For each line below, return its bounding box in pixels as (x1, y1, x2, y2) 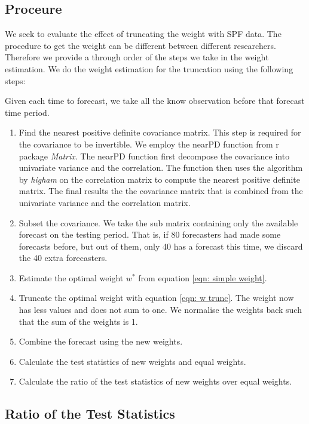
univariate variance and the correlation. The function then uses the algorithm (19, 161, 303, 174)
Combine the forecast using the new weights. (19, 335, 183, 348)
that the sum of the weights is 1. (19, 315, 138, 327)
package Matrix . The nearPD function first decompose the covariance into (19, 149, 290, 162)
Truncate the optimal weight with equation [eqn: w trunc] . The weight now (19, 291, 294, 304)
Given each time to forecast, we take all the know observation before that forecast (5, 94, 305, 107)
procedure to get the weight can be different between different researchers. (5, 39, 276, 51)
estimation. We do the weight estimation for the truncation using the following (5, 62, 293, 75)
